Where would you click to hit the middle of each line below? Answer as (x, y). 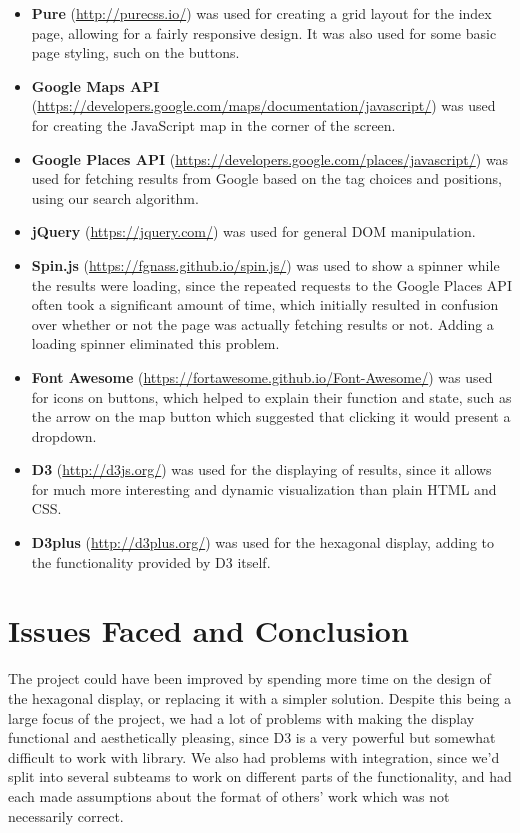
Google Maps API (95, 85)
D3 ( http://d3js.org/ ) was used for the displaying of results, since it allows (261, 469)
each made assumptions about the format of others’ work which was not (229, 795)
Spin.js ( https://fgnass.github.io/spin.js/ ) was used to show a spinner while (265, 264)
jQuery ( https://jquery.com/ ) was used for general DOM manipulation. (253, 231)
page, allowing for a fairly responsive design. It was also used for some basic (264, 32)
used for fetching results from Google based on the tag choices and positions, (266, 178)
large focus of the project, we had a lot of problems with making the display (241, 717)
